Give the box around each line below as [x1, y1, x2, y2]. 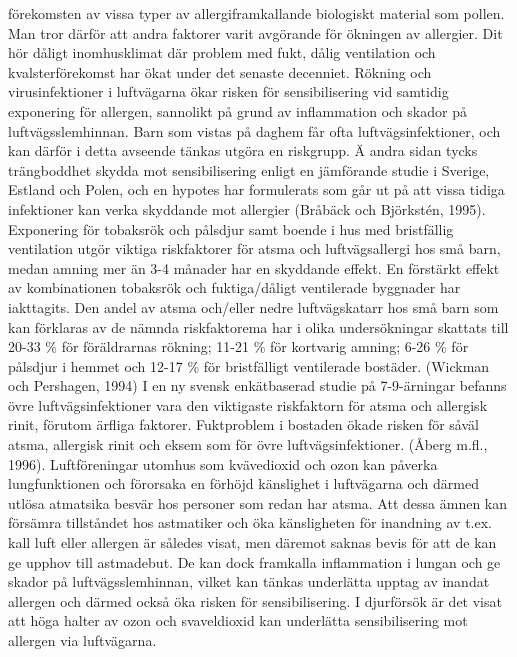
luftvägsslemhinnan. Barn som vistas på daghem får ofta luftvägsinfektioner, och [8, 120, 501, 141]
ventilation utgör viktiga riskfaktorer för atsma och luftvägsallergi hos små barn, [8, 238, 501, 259]
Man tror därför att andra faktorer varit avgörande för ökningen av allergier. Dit [8, 22, 503, 43]
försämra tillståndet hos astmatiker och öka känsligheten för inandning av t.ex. [8, 512, 492, 533]
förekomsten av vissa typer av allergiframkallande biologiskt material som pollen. [8, 3, 505, 23]
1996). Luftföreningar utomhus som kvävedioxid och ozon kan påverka [8, 453, 438, 474]
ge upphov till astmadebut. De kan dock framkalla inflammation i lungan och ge [8, 551, 501, 572]
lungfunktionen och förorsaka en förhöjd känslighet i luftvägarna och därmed [8, 473, 480, 494]
